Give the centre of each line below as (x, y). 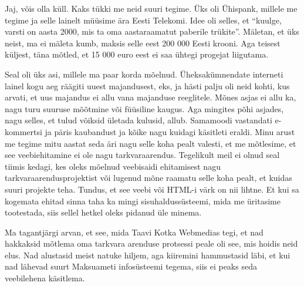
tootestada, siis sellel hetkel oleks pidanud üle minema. (103, 212)
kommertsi (23, 131)
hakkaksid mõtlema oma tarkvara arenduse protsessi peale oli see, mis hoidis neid (151, 243)
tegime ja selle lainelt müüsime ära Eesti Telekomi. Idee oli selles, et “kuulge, (143, 20)
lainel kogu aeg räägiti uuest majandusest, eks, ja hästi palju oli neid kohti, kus (147, 85)
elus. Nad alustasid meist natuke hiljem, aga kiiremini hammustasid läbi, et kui (148, 255)
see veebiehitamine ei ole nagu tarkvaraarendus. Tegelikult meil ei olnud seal (142, 155)
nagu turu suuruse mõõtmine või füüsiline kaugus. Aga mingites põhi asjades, (144, 108)
